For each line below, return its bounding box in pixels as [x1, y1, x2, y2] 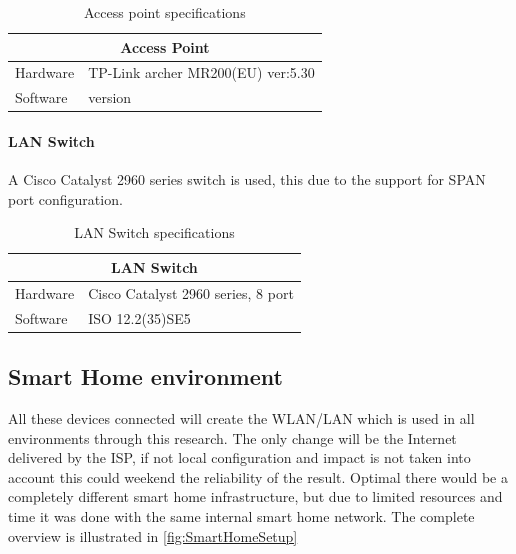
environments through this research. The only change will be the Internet [8, 427, 457, 448]
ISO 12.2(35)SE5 [88, 307, 191, 328]
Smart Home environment [8, 361, 283, 392]
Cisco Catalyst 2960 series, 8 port [88, 282, 294, 303]
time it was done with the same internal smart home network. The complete [8, 505, 475, 526]
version [88, 87, 132, 108]
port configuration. [8, 188, 123, 209]
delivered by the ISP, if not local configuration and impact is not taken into [8, 447, 471, 468]
